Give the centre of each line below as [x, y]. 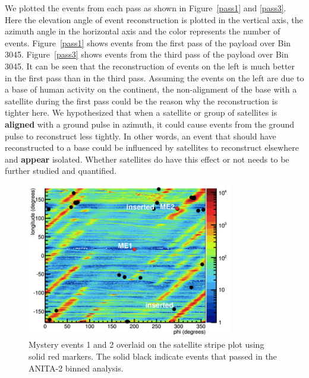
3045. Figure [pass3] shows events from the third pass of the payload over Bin [147, 54]
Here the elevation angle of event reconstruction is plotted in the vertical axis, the [154, 19]
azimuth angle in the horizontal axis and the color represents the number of [143, 31]
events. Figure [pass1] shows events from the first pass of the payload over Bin [148, 42]
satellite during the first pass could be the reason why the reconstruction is [141, 101]
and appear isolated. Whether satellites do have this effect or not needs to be [147, 159]
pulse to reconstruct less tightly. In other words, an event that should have [141, 136]
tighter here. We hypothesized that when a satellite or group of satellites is [141, 112]
